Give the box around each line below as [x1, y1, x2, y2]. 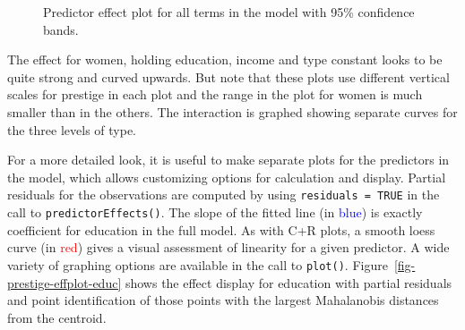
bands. [43, 20, 79, 38]
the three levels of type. [7, 120, 136, 139]
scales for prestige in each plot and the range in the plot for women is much [7, 85, 423, 104]
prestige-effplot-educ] [7, 273, 122, 292]
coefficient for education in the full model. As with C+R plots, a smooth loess [7, 220, 435, 239]
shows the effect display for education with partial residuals [125, 273, 452, 292]
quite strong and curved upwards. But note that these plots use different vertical [7, 67, 450, 86]
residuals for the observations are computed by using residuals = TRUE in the [7, 185, 440, 204]
